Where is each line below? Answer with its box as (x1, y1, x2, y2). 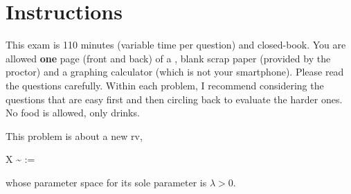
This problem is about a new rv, (6, 128, 143, 143)
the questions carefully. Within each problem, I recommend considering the (6, 78, 324, 92)
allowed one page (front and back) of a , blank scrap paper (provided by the (6, 51, 331, 65)
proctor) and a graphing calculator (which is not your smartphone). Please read (6, 64, 344, 79)
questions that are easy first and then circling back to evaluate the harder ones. (6, 91, 343, 106)
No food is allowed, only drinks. (6, 105, 140, 120)
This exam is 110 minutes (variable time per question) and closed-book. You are (6, 37, 346, 52)
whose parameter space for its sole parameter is (6, 175, 207, 189)
